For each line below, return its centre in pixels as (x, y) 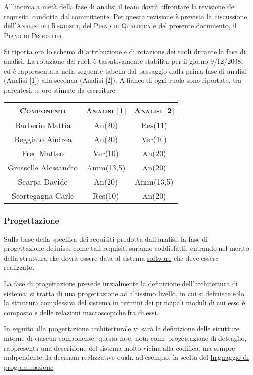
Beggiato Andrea (43, 139)
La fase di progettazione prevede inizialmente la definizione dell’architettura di (121, 283)
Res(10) (106, 196)
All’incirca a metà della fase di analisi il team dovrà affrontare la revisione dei (120, 6)
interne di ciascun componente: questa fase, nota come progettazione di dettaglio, (125, 338)
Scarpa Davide (43, 182)
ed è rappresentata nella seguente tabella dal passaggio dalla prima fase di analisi (125, 70)
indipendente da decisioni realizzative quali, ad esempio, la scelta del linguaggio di (126, 357)
